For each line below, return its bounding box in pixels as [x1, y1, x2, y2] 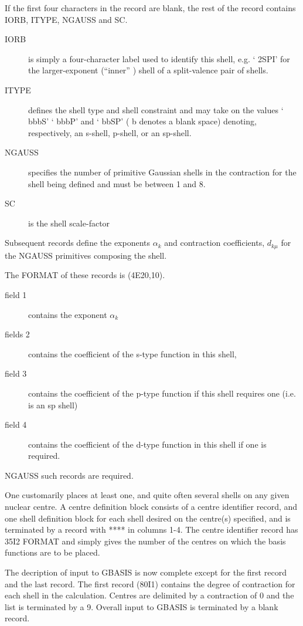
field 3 [5, 367, 27, 380]
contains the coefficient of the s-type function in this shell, [28, 347, 237, 360]
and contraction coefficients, [164, 236, 265, 249]
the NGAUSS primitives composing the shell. [5, 249, 167, 261]
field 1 [5, 288, 27, 300]
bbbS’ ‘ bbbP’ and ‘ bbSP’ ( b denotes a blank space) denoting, [28, 115, 257, 127]
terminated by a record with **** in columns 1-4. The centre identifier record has [5, 523, 298, 536]
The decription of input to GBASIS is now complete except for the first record [5, 566, 287, 578]
